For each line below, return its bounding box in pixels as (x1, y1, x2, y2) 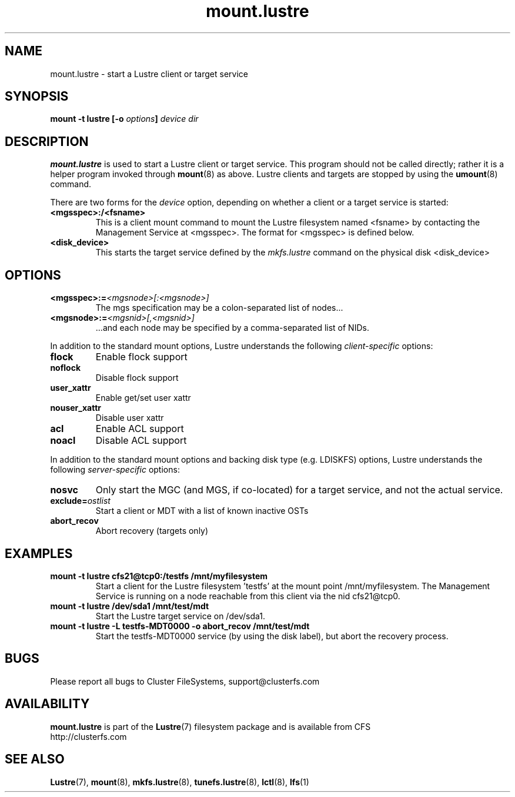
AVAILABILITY (5, 696, 90, 712)
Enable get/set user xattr (95, 393, 191, 403)
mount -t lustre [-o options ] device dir (50, 114, 199, 124)
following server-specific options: (50, 464, 180, 475)
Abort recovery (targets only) (95, 526, 209, 536)
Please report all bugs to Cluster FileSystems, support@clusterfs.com (50, 676, 320, 686)
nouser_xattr (50, 403, 101, 413)
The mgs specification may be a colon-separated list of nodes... (95, 303, 343, 313)
